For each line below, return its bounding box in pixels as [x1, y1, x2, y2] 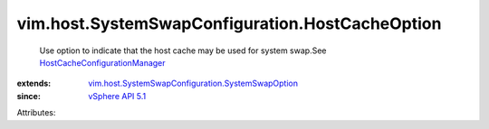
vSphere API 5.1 [88, 90, 147, 101]
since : [16, 90, 41, 101]
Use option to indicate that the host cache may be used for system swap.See [39, 45, 327, 56]
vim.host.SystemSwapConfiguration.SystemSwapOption [88, 78, 299, 89]
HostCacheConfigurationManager [39, 57, 167, 68]
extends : [16, 78, 52, 89]
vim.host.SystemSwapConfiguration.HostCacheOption [16, 14, 442, 33]
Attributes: [16, 107, 56, 118]
